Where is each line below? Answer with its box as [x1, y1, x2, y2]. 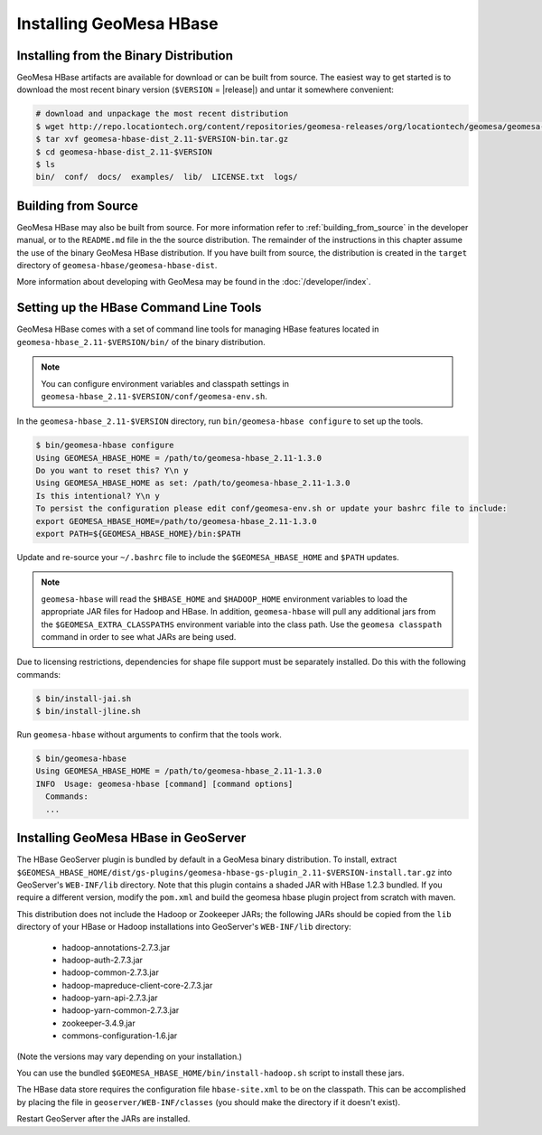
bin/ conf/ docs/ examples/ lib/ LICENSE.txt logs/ [35, 172, 298, 183]
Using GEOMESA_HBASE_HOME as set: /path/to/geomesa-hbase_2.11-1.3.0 [35, 478, 350, 488]
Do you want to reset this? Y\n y [35, 465, 189, 476]
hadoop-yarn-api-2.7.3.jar [61, 992, 158, 1003]
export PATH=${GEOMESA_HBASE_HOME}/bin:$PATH [35, 529, 241, 539]
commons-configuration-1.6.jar [61, 1030, 178, 1041]
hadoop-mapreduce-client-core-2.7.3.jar [61, 980, 213, 990]
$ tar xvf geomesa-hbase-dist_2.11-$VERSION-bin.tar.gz [35, 134, 289, 145]
